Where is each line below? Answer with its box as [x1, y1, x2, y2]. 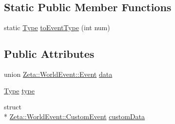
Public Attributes [4, 46, 95, 61]
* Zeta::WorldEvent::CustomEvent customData [4, 111, 145, 121]
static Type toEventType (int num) [4, 22, 110, 33]
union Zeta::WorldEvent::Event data [4, 69, 113, 79]
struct [4, 102, 21, 112]
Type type [4, 85, 35, 95]
